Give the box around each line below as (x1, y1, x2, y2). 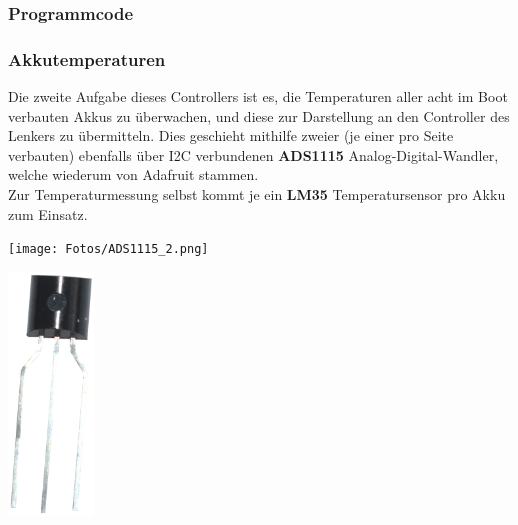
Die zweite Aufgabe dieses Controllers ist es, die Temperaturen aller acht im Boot (8, 86, 508, 107)
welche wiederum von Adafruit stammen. (8, 164, 259, 185)
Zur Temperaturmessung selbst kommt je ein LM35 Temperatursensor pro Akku (8, 184, 506, 205)
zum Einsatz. (8, 203, 88, 224)
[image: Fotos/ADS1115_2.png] (8, 242, 209, 257)
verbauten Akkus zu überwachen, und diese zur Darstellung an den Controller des (8, 105, 510, 126)
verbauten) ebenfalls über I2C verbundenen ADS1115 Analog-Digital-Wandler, (8, 144, 499, 165)
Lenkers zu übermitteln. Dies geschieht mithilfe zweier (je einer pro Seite (8, 125, 454, 146)
